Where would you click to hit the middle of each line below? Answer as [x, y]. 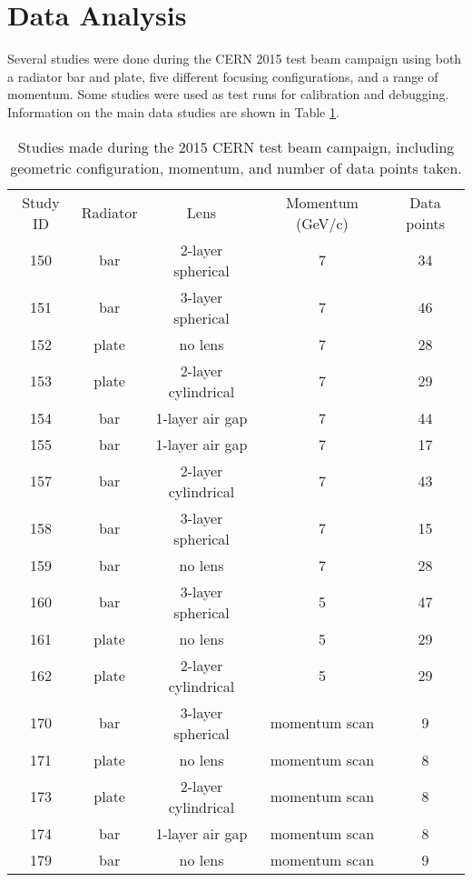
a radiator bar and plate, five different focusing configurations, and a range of [223, 76]
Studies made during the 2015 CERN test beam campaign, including [236, 146]
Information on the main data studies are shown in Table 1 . [173, 111]
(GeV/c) [322, 223]
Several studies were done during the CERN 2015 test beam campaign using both [235, 59]
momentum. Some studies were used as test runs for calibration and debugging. [228, 94]
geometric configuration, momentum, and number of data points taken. [236, 167]
